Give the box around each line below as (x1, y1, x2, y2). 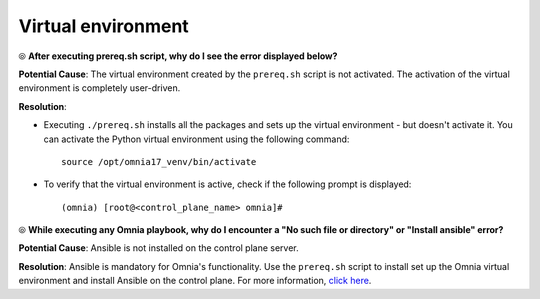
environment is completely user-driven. (18, 82, 181, 94)
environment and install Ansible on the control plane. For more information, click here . (18, 275, 372, 287)
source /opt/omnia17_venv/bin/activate (61, 156, 257, 167)
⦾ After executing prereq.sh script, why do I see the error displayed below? (18, 50, 338, 62)
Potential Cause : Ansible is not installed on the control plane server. (18, 242, 299, 254)
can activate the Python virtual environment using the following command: (43, 133, 350, 145)
